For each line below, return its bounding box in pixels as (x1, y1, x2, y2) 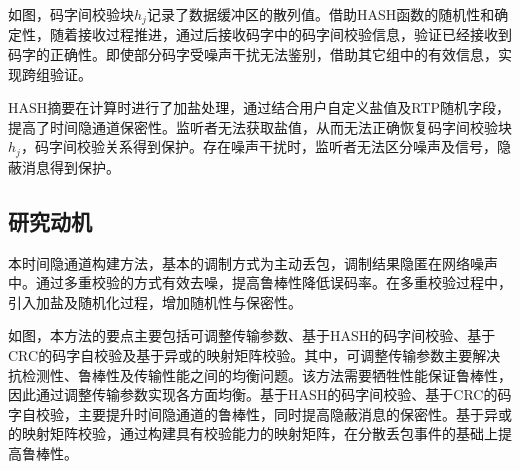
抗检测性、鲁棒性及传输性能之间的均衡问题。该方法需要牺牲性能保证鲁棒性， (8, 364, 512, 385)
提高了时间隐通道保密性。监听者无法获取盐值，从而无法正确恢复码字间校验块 (8, 116, 512, 137)
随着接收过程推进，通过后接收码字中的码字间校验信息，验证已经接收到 (49, 24, 512, 45)
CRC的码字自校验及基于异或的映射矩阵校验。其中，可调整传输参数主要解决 (8, 345, 501, 366)
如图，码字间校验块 (8, 4, 134, 24)
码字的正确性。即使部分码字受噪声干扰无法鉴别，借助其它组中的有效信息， (8, 44, 498, 65)
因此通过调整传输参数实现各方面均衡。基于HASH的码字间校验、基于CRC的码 (8, 384, 512, 405)
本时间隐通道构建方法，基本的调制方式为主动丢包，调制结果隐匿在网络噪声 (8, 252, 498, 273)
